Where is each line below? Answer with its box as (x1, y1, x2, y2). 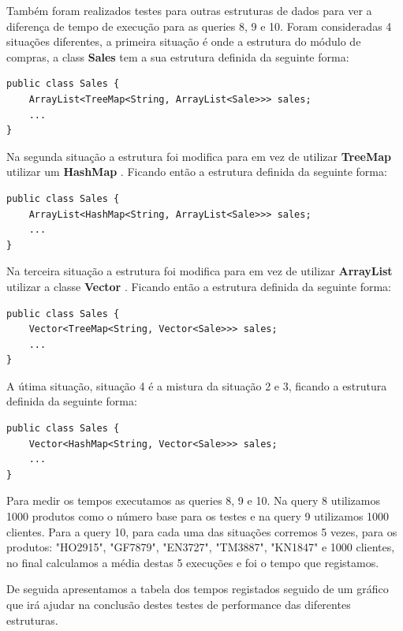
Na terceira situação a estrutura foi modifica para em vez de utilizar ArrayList (6, 263, 393, 279)
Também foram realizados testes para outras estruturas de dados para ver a (6, 2, 372, 18)
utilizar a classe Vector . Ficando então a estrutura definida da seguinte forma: (6, 278, 391, 294)
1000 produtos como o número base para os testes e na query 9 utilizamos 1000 (6, 508, 390, 525)
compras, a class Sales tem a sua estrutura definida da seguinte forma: (6, 48, 349, 65)
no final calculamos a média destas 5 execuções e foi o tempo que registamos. (6, 554, 379, 570)
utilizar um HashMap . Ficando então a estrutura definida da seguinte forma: (6, 163, 387, 180)
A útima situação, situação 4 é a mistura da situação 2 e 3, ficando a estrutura (6, 377, 387, 394)
